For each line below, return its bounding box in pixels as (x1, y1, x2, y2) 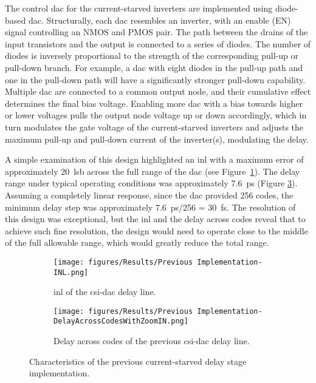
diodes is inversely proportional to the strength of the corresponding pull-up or (5, 49, 298, 62)
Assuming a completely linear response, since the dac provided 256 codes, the (5, 188, 294, 201)
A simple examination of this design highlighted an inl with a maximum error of (5, 153, 304, 166)
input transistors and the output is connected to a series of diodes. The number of (5, 37, 311, 50)
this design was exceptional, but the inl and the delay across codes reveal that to (5, 212, 306, 225)
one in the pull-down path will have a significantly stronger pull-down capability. (5, 73, 306, 86)
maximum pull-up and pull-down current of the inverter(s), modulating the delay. (5, 132, 309, 145)
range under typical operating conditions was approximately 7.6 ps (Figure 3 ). (5, 177, 298, 189)
